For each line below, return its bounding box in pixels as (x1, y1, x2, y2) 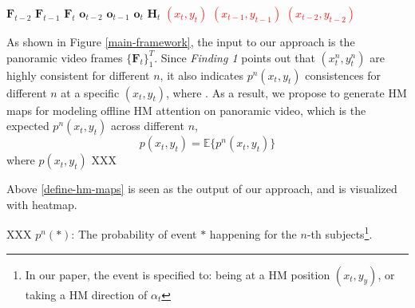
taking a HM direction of (25, 286, 148, 302)
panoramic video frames (6, 49, 123, 65)
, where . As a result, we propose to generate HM (166, 84, 407, 101)
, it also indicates (160, 66, 243, 83)
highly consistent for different (6, 66, 150, 83)
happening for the (209, 226, 297, 243)
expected (6, 117, 49, 134)
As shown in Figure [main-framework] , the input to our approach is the (6, 34, 355, 49)
